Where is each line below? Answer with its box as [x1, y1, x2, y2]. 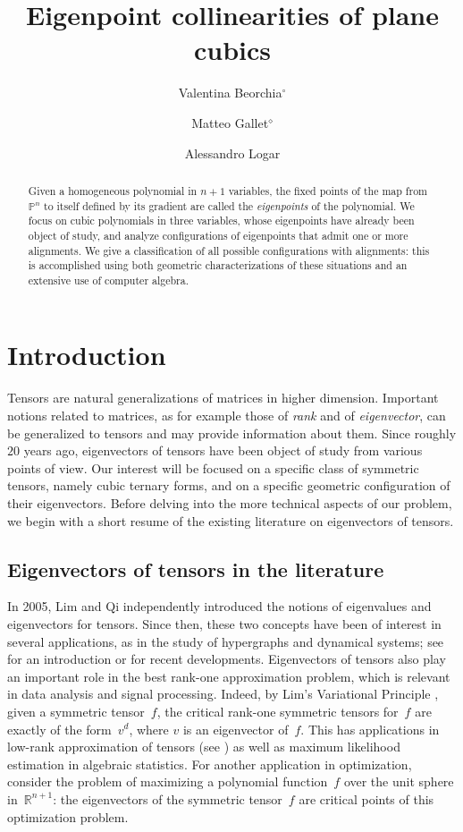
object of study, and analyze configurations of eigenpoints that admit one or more [28, 227, 408, 242]
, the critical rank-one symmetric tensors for [156, 701, 399, 720]
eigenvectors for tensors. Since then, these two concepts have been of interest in [7, 614, 442, 632]
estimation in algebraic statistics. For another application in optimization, [7, 754, 412, 773]
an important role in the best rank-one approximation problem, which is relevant [7, 666, 450, 685]
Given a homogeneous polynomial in [28, 183, 198, 198]
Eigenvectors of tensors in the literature [7, 555, 384, 582]
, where [129, 719, 169, 738]
